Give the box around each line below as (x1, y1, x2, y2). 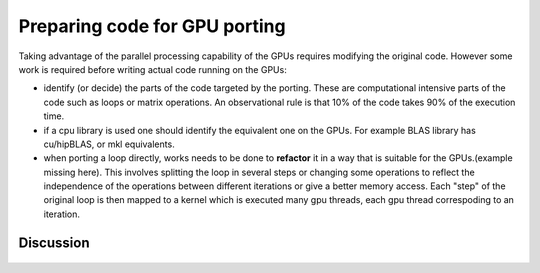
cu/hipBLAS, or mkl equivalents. (43, 138, 175, 150)
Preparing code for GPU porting (18, 15, 286, 37)
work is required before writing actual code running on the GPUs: (18, 63, 287, 75)
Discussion (18, 234, 90, 251)
